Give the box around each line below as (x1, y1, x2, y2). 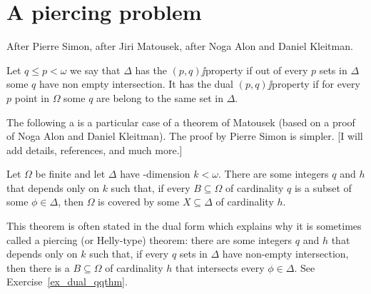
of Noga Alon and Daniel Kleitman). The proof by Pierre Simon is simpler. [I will (6, 128, 363, 143)
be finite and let (35, 166, 106, 181)
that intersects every (175, 260, 265, 275)
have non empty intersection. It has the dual (39, 76, 233, 91)
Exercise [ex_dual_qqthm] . (6, 274, 128, 289)
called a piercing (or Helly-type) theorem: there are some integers (6, 232, 293, 247)
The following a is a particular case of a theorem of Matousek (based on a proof (6, 114, 355, 129)
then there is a (6, 260, 70, 275)
